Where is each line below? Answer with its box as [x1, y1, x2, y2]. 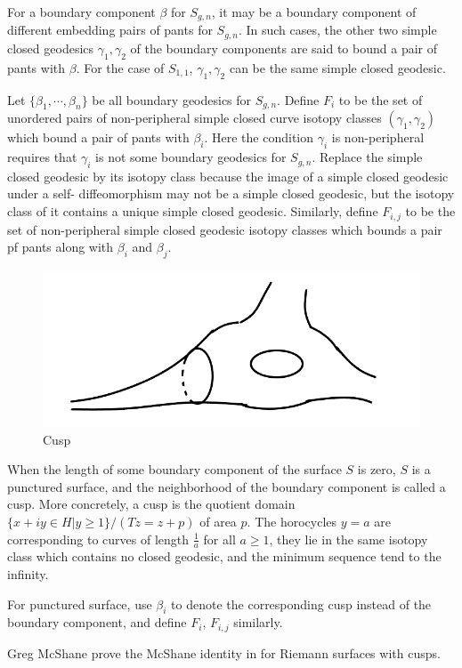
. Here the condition [204, 128, 314, 147]
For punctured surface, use [7, 594, 152, 613]
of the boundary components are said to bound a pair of [130, 38, 437, 57]
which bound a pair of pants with [7, 128, 190, 147]
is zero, [357, 460, 396, 479]
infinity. [7, 564, 49, 583]
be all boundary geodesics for [92, 90, 252, 109]
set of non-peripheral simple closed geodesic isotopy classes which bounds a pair [7, 220, 442, 238]
